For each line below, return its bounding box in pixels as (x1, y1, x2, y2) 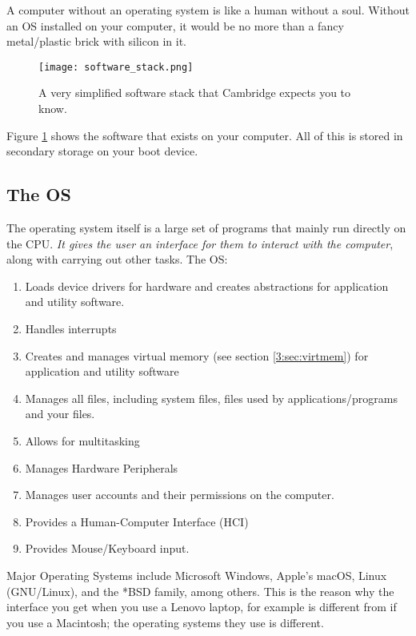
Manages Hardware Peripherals (25, 459, 178, 476)
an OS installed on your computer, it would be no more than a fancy (6, 17, 344, 34)
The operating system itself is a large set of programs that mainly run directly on (6, 219, 406, 236)
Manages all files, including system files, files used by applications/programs (25, 389, 398, 406)
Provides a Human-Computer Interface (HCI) (25, 513, 249, 529)
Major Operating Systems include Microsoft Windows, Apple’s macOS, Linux (6, 566, 387, 583)
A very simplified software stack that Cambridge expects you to (38, 84, 351, 101)
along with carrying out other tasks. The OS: (6, 251, 228, 268)
